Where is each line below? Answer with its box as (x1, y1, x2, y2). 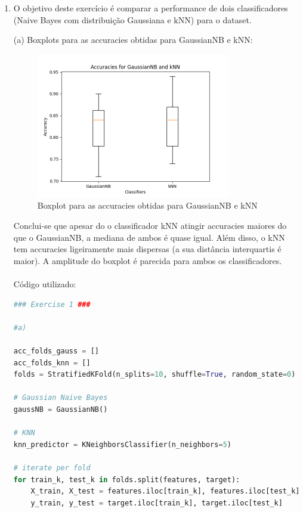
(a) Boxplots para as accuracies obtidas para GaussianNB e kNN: (13, 33, 253, 46)
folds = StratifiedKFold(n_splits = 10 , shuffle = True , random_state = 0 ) (13, 370, 296, 379)
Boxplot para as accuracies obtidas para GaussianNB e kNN (37, 199, 258, 212)
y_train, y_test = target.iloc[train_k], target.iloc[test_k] (30, 498, 283, 507)
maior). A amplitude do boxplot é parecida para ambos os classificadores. (13, 254, 282, 266)
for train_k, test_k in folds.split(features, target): (13, 475, 240, 484)
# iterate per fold (13, 463, 91, 472)
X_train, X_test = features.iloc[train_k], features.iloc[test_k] (30, 487, 300, 496)
